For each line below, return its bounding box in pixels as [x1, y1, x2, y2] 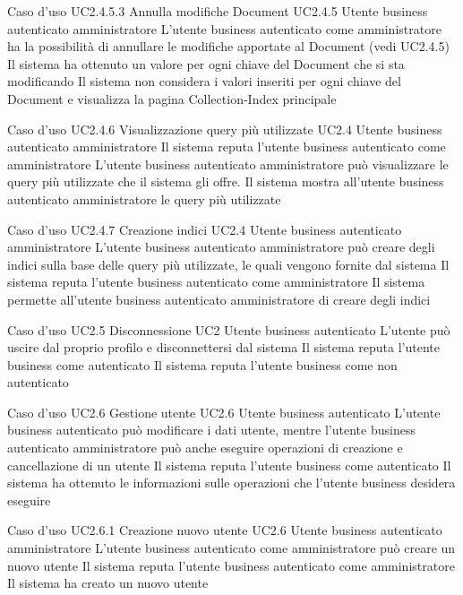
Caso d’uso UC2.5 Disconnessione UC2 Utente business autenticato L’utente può [7, 320, 450, 339]
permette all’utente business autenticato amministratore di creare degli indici [7, 289, 431, 308]
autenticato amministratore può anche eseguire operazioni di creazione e [7, 438, 403, 457]
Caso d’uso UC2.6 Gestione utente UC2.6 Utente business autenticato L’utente [7, 402, 441, 421]
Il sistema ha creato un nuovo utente [7, 573, 209, 592]
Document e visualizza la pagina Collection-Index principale [7, 89, 337, 108]
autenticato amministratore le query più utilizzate [7, 189, 281, 208]
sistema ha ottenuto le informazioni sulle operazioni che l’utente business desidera [7, 473, 456, 492]
